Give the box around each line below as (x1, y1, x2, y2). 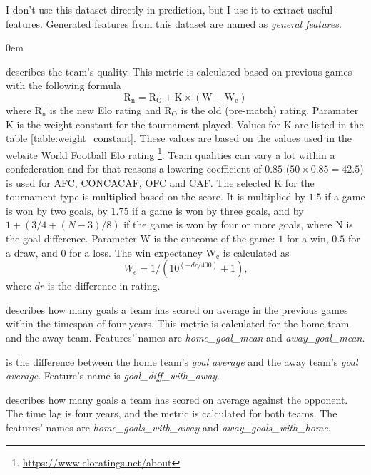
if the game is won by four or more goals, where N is (123, 217, 353, 232)
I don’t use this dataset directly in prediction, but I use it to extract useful (6, 2, 333, 16)
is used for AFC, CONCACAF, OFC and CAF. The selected (6, 175, 271, 190)
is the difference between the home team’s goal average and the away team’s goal (6, 354, 358, 369)
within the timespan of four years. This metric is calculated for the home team (6, 316, 350, 331)
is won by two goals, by (6, 203, 108, 218)
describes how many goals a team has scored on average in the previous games (6, 302, 348, 317)
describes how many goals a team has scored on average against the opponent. (6, 392, 348, 407)
